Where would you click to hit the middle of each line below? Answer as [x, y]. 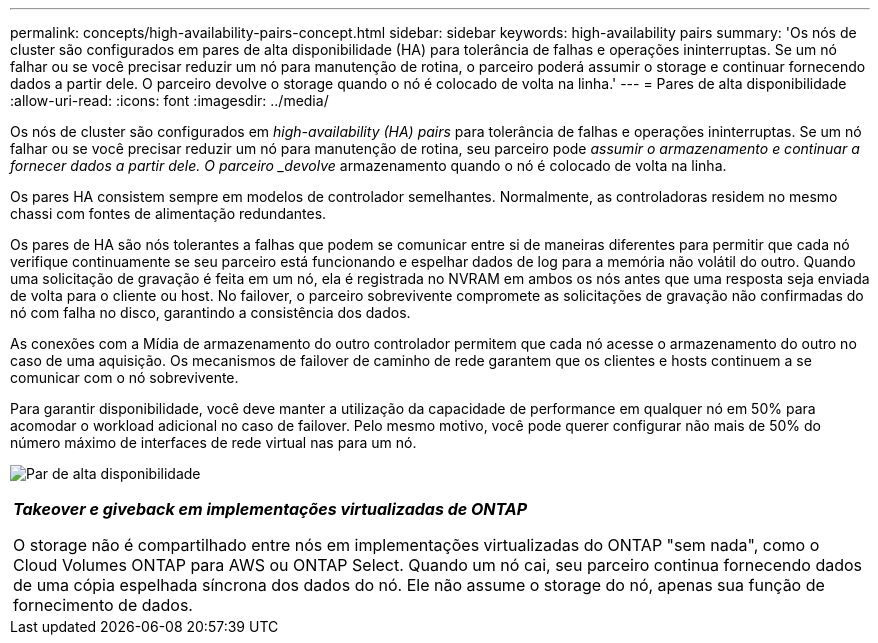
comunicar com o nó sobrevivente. [124, 377]
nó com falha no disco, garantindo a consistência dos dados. [210, 312]
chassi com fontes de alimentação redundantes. [168, 213]
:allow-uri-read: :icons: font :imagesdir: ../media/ [169, 100]
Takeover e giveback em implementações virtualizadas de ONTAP [270, 509]
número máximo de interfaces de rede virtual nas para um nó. [213, 442]
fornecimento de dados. [103, 605]
